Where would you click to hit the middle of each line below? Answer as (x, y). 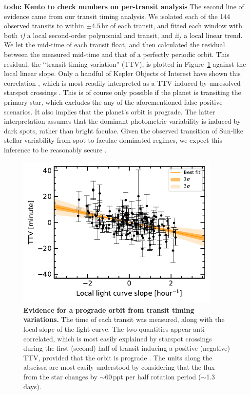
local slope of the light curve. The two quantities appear (107, 329)
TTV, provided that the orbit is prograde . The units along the (118, 357)
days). (32, 386)
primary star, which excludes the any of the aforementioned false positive (113, 102)
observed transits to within (44, 26)
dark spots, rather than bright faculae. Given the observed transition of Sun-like (124, 130)
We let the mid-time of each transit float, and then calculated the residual (115, 45)
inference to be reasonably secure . (55, 149)
